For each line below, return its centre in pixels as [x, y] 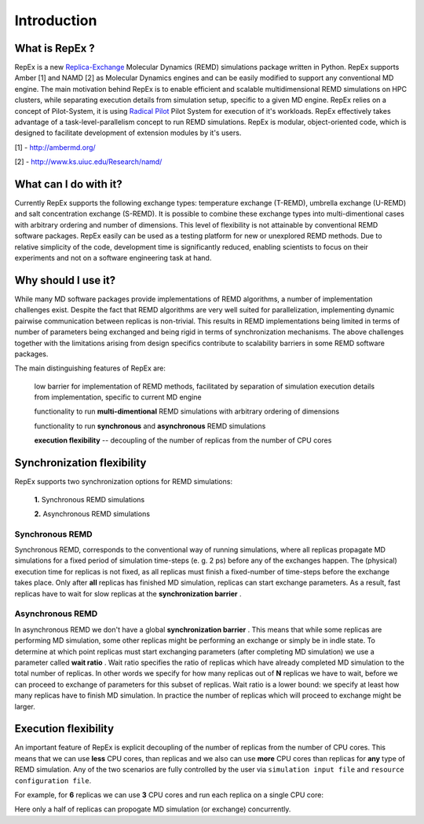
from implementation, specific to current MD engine [118, 397]
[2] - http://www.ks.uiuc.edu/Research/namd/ [88, 162]
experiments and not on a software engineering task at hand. [113, 258]
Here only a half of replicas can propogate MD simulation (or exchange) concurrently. [153, 809]
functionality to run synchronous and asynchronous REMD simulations [150, 426]
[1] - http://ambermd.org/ [55, 147]
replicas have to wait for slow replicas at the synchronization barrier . [128, 593]
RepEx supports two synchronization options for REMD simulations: [124, 482]
